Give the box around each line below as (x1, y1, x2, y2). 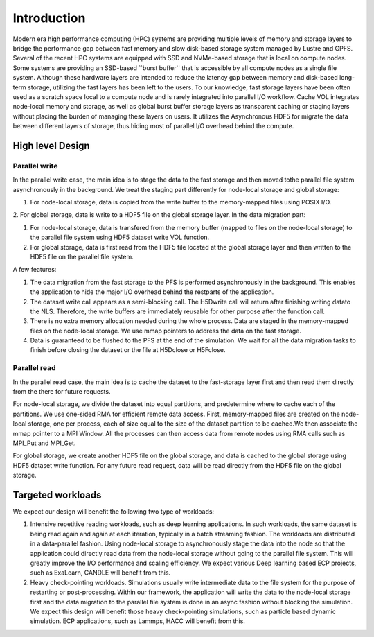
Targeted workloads (12, 489, 102, 500)
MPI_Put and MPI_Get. (12, 439, 76, 447)
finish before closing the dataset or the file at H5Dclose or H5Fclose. (30, 346, 226, 354)
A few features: (12, 265, 57, 274)
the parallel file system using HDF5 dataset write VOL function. (30, 233, 210, 242)
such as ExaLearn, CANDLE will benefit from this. (30, 568, 171, 577)
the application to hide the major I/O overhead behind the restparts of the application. (30, 288, 274, 296)
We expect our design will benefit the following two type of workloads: (12, 507, 215, 516)
